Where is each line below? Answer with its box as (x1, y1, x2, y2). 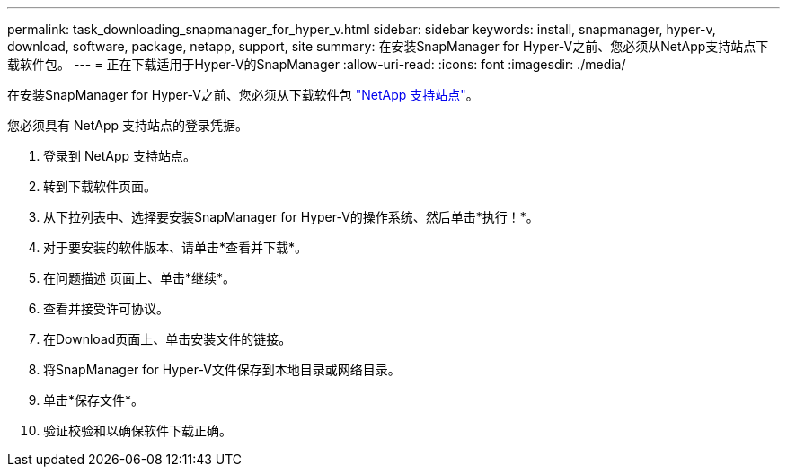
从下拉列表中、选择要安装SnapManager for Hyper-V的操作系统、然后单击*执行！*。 (43, 209, 539, 224)
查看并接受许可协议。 (43, 301, 169, 316)
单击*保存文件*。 (43, 392, 145, 408)
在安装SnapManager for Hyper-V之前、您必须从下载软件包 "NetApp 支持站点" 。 (7, 87, 479, 102)
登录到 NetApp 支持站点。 (43, 148, 196, 163)
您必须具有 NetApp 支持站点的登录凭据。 (7, 118, 248, 133)
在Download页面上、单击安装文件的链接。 (43, 331, 292, 347)
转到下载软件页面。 (43, 179, 156, 194)
